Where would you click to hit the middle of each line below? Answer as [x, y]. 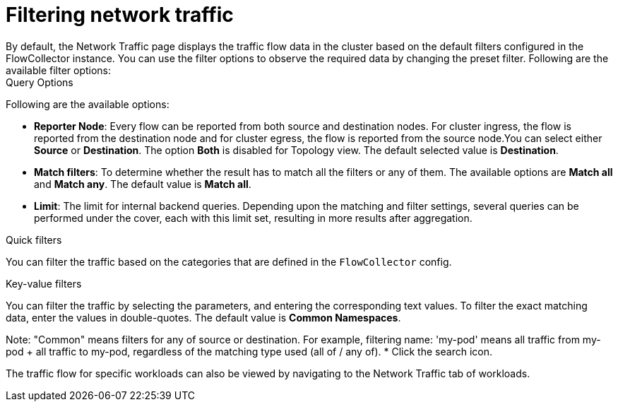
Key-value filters [44, 283]
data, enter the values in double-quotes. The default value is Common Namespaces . [203, 317]
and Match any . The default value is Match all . [143, 184]
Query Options [40, 82]
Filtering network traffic [120, 15]
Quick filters [34, 240]
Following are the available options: [88, 104]
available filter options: [59, 70]
